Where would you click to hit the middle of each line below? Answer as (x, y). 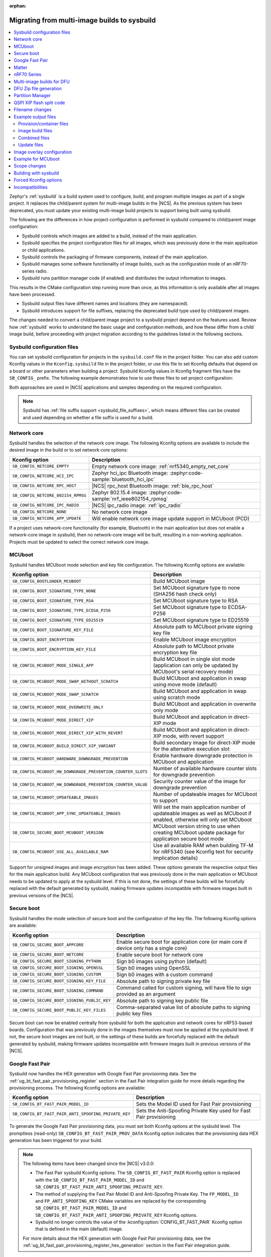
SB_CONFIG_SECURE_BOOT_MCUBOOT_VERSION (58, 832)
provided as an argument (146, 994)
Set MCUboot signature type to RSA (196, 601)
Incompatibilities (31, 187)
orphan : (18, 6)
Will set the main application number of (199, 807)
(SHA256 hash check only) (185, 594)
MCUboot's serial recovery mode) (193, 672)
